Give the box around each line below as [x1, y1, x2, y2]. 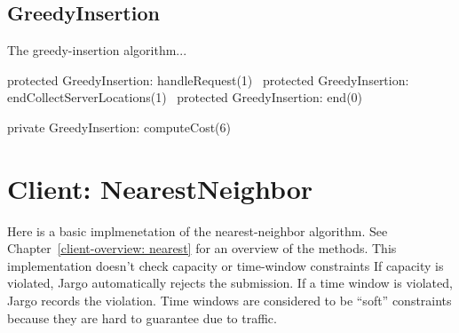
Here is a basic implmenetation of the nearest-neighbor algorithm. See [7, 221, 388, 240]
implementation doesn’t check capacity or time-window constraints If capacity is [7, 256, 444, 274]
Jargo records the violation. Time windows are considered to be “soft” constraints [7, 291, 452, 310]
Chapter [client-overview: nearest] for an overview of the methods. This [7, 239, 397, 258]
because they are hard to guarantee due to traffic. [7, 308, 277, 327]
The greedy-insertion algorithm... [7, 41, 187, 59]
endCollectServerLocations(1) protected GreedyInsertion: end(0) [7, 88, 363, 107]
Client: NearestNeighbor [7, 170, 313, 206]
